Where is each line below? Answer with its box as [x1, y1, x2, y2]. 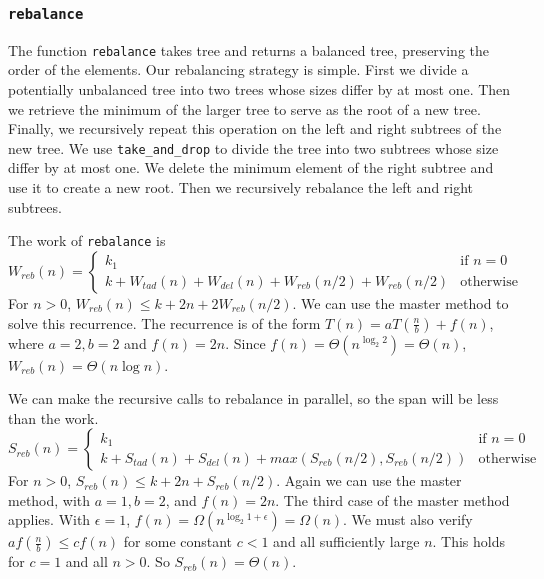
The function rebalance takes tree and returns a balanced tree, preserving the [8, 39, 490, 60]
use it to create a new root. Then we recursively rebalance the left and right [8, 177, 474, 198]
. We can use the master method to [292, 292, 509, 313]
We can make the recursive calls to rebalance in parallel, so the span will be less [8, 388, 499, 409]
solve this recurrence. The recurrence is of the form [8, 312, 321, 333]
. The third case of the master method [275, 489, 510, 510]
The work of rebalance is [8, 230, 166, 251]
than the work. [8, 407, 99, 428]
